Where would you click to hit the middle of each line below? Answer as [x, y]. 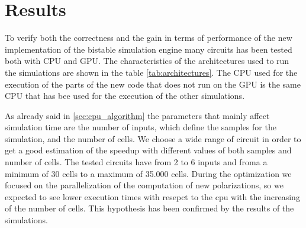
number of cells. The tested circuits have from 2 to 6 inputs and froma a [136, 162]
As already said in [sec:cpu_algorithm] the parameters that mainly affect [137, 115]
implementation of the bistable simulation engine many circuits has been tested [149, 49]
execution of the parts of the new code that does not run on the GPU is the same [153, 84]
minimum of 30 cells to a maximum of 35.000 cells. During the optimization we [148, 173]
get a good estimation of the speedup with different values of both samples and [148, 150]
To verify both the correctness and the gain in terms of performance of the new [149, 38]
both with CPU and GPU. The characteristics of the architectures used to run [147, 61]
